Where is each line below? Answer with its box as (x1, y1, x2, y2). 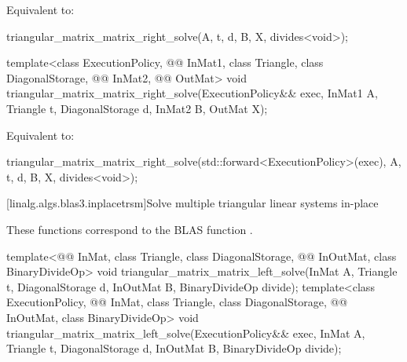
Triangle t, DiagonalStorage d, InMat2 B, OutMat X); (6, 100, 268, 116)
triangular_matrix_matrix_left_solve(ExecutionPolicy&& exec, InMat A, (6, 324, 365, 341)
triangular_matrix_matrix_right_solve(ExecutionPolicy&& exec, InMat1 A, (6, 85, 378, 101)
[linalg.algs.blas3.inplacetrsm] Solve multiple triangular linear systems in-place (6, 195, 379, 211)
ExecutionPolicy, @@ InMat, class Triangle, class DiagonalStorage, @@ (6, 294, 348, 310)
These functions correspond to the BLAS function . (6, 221, 253, 237)
